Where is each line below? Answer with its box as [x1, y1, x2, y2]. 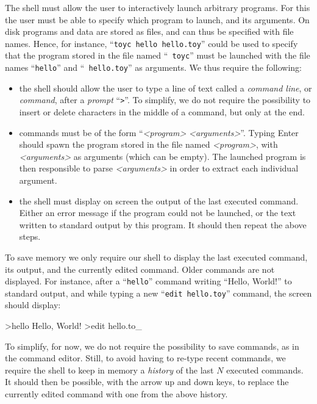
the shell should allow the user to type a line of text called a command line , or [19, 81, 312, 94]
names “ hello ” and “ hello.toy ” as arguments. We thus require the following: [5, 61, 302, 74]
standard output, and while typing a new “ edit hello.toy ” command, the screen [5, 286, 312, 299]
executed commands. [226, 363, 304, 376]
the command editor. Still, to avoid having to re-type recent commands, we [5, 352, 286, 364]
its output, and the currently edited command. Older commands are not [5, 262, 275, 275]
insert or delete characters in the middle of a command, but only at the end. [19, 106, 305, 118]
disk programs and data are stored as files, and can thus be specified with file [5, 25, 294, 38]
